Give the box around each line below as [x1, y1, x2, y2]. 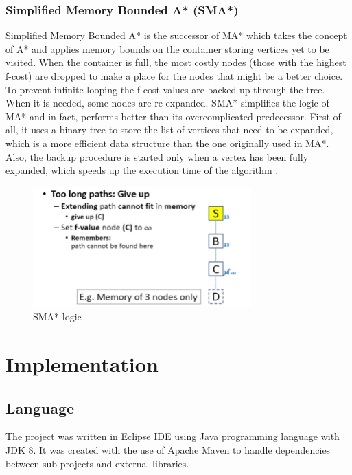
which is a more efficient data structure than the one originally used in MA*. [5, 135, 329, 150]
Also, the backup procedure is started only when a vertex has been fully [5, 149, 309, 164]
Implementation [5, 350, 159, 378]
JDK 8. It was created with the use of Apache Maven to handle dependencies [5, 443, 331, 457]
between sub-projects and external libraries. [5, 456, 189, 470]
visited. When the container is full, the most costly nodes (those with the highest [5, 55, 347, 69]
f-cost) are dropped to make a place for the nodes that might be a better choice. [5, 69, 343, 82]
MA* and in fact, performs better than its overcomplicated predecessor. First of [5, 109, 341, 123]
